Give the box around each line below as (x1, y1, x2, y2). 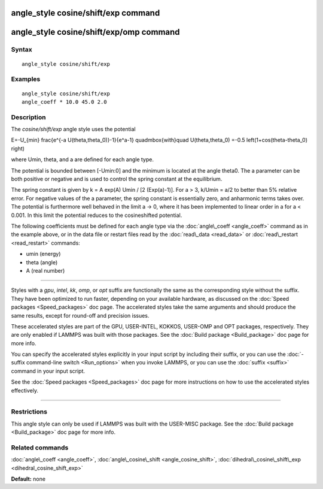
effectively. (11, 387, 39, 394)
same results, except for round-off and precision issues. (11, 312, 150, 319)
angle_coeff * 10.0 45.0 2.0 (22, 98, 107, 105)
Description (11, 113, 46, 121)
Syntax (11, 46, 32, 54)
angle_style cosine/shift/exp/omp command (11, 27, 180, 37)
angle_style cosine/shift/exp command (11, 8, 160, 18)
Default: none (11, 475, 46, 482)
